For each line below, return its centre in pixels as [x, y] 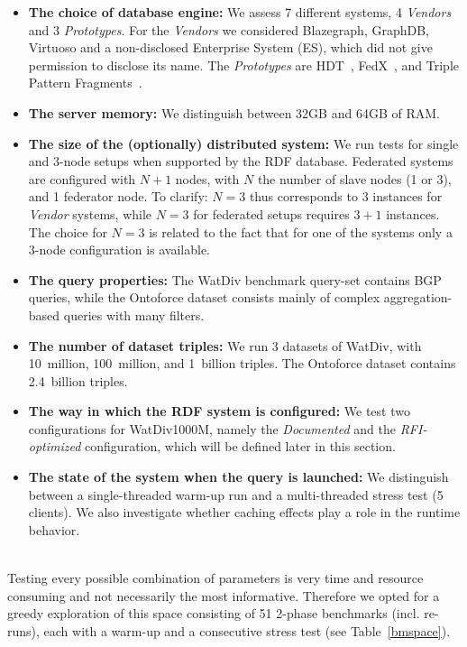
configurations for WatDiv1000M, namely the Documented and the [212, 428]
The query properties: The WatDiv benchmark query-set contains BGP [235, 279]
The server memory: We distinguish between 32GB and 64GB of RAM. [234, 112]
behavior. [54, 529]
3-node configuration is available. [119, 250]
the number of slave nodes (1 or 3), [354, 178]
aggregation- [418, 297]
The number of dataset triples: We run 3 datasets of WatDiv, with [225, 345]
